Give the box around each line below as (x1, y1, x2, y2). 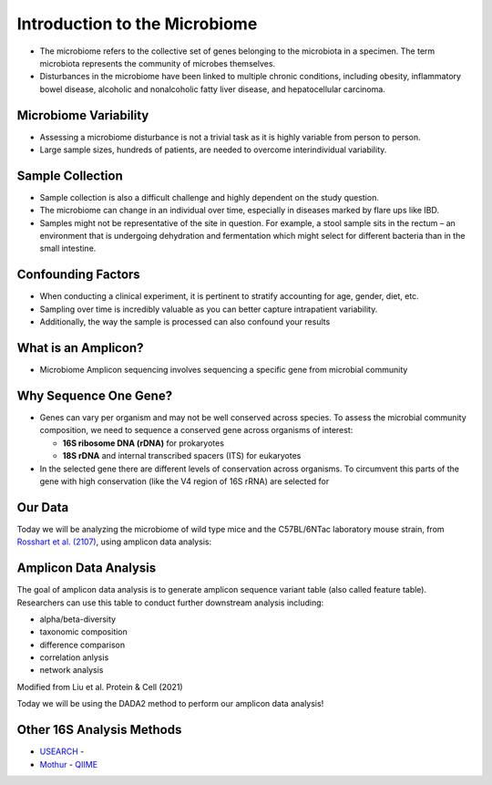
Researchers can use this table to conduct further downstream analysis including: (16, 597, 324, 608)
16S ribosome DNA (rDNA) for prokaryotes (62, 438, 225, 449)
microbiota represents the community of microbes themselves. (39, 57, 276, 68)
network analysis (39, 665, 104, 676)
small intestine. (39, 243, 97, 254)
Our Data (16, 500, 69, 515)
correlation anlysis (39, 652, 109, 663)
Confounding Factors (16, 267, 140, 283)
